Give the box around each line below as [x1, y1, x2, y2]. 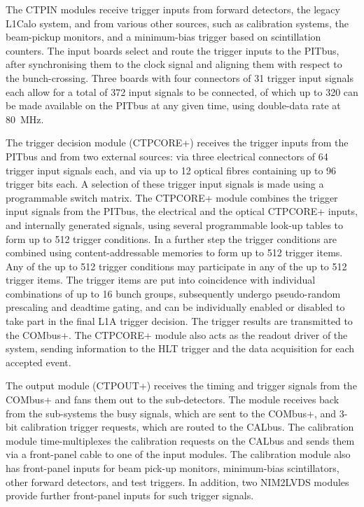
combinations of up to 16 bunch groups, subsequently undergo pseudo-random [6, 286, 341, 300]
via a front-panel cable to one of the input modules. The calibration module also [6, 447, 351, 461]
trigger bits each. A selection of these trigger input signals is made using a [6, 176, 324, 191]
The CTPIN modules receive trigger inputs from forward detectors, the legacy [6, 2, 340, 16]
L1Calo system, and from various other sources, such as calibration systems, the [6, 15, 349, 30]
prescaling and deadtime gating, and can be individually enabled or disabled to [6, 300, 345, 314]
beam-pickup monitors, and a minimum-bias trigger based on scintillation [6, 29, 321, 44]
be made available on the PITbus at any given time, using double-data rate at [6, 98, 341, 113]
